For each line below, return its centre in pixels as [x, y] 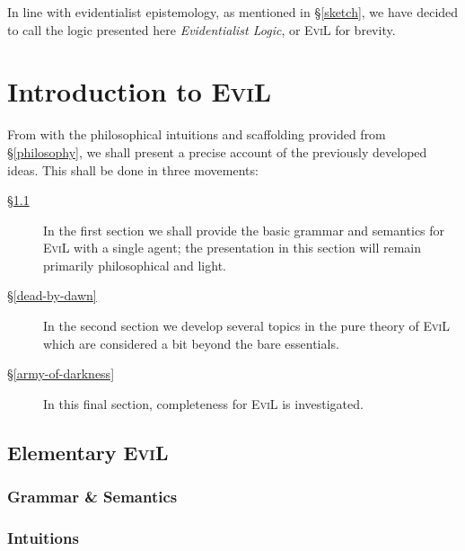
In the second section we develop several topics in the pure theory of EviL [246, 326]
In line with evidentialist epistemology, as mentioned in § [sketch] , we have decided [233, 12]
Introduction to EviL [140, 91]
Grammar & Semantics [92, 497]
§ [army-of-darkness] [61, 373]
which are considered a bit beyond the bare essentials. [191, 343]
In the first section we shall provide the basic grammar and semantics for [244, 230]
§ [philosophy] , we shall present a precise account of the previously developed [217, 151]
